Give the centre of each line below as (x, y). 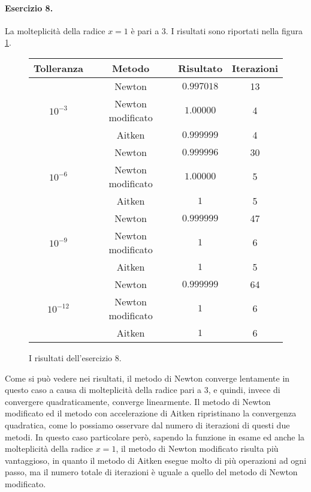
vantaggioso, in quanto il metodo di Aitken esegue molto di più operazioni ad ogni (156, 460)
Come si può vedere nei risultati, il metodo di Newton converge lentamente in (147, 378)
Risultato (200, 68)
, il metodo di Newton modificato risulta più (197, 448)
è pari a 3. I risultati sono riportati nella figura (217, 30)
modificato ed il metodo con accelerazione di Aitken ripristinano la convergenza (151, 413)
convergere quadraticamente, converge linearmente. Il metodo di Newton (138, 401)
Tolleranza (58, 68)
